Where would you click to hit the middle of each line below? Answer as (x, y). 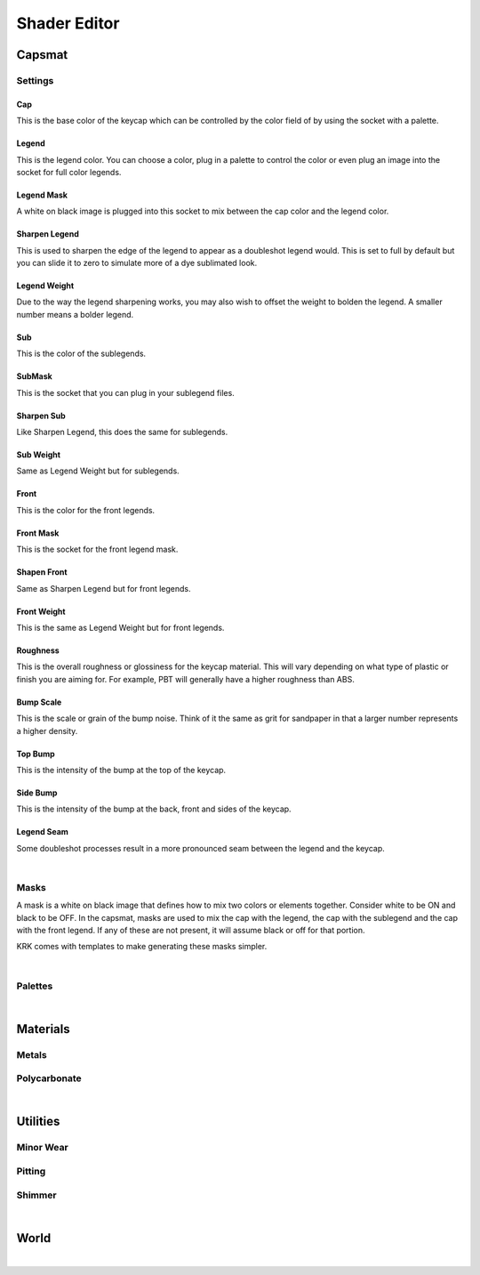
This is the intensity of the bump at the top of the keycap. (121, 770)
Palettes (35, 986)
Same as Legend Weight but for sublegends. (98, 471)
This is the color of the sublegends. (81, 354)
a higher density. (47, 730)
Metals (32, 1054)
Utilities (38, 1122)
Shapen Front (42, 572)
